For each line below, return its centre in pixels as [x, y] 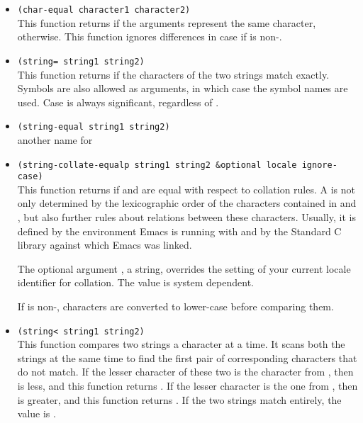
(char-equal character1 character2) [104, 10]
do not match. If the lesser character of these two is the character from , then [185, 372]
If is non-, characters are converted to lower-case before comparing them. [175, 306]
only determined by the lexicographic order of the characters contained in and [187, 203]
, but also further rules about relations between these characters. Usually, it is [186, 217]
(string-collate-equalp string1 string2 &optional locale [157, 165]
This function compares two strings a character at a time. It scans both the [181, 344]
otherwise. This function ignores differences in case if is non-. [150, 36]
